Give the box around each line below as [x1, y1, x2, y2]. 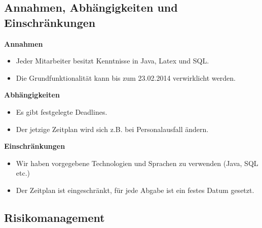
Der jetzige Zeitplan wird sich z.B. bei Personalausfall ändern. [16, 123, 209, 134]
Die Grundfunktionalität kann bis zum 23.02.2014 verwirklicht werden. [16, 72, 236, 83]
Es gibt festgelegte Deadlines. [16, 106, 107, 117]
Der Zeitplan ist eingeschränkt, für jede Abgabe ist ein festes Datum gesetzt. [16, 184, 254, 195]
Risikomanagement [4, 209, 105, 225]
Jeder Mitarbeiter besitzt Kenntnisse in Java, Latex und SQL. [16, 55, 209, 66]
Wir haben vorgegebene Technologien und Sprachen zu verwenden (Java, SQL [16, 157, 258, 168]
